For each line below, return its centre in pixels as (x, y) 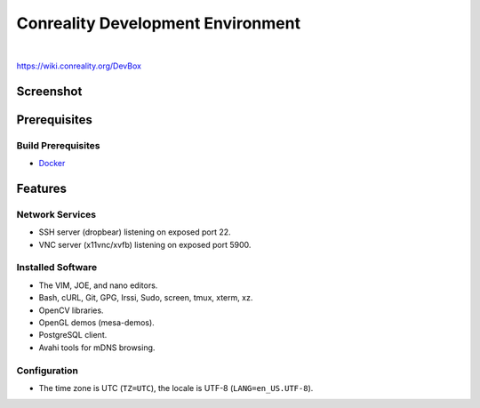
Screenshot (49, 91)
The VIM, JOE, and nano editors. (98, 285)
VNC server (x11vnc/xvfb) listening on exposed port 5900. (145, 244)
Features (41, 188)
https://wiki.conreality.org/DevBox (79, 66)
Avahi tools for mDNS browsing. (97, 348)
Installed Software (57, 268)
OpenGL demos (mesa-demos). (96, 322)
